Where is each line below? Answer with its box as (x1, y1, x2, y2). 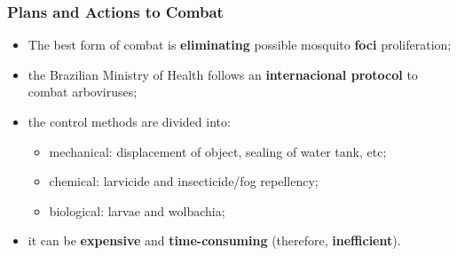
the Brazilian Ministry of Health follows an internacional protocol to (28, 65, 418, 83)
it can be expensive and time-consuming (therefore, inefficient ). (28, 231, 401, 250)
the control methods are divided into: (28, 112, 231, 130)
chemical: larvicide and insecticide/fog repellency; (49, 172, 319, 190)
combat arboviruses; (28, 82, 138, 101)
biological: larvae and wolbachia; (49, 201, 225, 220)
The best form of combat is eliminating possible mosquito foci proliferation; (28, 35, 452, 54)
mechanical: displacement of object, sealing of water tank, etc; (49, 142, 387, 160)
